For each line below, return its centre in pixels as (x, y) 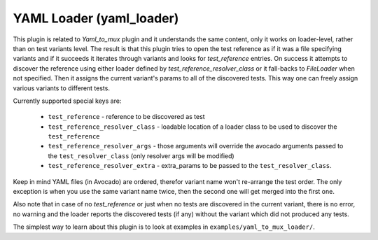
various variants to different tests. (61, 88)
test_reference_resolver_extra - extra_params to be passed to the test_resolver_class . (190, 166)
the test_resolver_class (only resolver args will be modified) (141, 156)
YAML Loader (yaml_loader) (96, 18)
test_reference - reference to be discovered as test (127, 117)
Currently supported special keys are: (67, 101)
